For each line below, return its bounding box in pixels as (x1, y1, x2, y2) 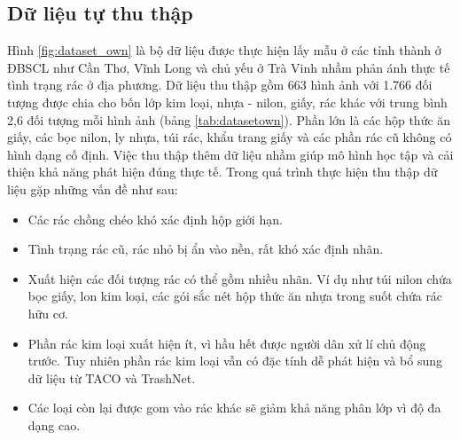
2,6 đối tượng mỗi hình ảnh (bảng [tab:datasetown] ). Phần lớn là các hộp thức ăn (7, 110, 451, 129)
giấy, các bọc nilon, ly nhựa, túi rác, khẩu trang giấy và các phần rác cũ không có (7, 128, 452, 146)
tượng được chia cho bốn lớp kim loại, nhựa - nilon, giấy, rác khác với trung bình (7, 92, 448, 111)
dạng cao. (27, 415, 81, 434)
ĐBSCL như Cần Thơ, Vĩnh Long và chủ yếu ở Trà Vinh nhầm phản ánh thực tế (7, 58, 450, 76)
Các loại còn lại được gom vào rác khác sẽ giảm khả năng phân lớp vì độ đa (27, 398, 441, 417)
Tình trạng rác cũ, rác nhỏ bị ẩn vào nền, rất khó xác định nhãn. (27, 240, 384, 258)
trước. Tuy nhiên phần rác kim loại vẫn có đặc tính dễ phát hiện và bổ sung (27, 351, 443, 370)
